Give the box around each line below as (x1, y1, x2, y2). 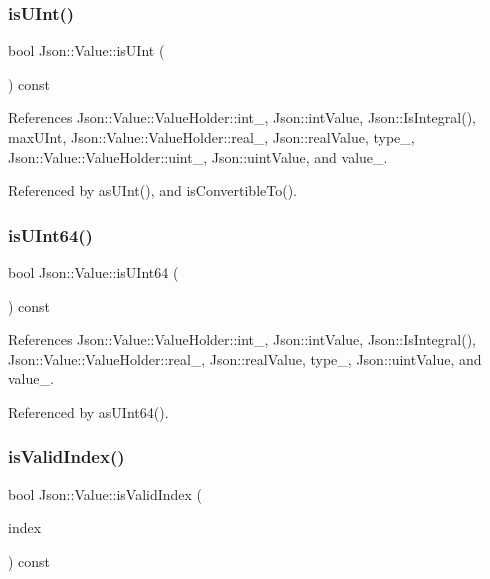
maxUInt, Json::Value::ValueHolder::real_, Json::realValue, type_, (8, 127, 415, 147)
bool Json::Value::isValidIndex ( (8, 483, 203, 504)
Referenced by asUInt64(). (8, 401, 169, 422)
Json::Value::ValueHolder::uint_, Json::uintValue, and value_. (8, 146, 388, 167)
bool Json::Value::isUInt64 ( (8, 262, 179, 282)
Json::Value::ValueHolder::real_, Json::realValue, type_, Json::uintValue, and (8, 348, 482, 369)
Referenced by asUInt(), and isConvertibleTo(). (8, 180, 297, 201)
